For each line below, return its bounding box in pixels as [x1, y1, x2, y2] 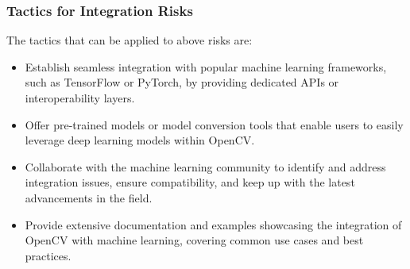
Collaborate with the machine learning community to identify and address [25, 158, 386, 175]
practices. [25, 247, 72, 263]
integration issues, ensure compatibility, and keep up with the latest [25, 174, 355, 190]
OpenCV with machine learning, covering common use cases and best [25, 232, 364, 248]
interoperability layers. [25, 90, 135, 106]
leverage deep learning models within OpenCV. [25, 132, 255, 148]
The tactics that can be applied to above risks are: [6, 32, 253, 48]
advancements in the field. [25, 189, 153, 206]
